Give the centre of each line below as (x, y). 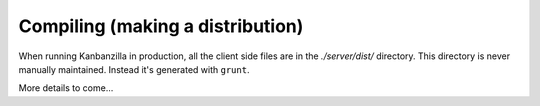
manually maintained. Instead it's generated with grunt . (134, 69)
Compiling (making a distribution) (161, 26)
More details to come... (66, 88)
